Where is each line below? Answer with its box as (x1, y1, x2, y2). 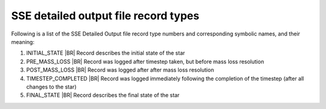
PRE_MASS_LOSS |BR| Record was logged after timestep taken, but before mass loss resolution (26, 58, 264, 65)
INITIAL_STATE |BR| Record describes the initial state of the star (26, 49, 185, 57)
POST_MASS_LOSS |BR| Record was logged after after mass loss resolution (26, 66, 214, 73)
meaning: (11, 38, 34, 45)
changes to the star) (26, 83, 77, 90)
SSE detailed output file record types (11, 9, 199, 22)
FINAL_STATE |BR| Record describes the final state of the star (26, 92, 180, 99)
